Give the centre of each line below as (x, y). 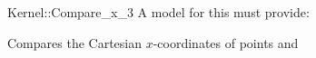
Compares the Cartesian (74, 42)
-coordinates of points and (226, 42)
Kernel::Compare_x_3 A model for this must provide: (158, 12)
